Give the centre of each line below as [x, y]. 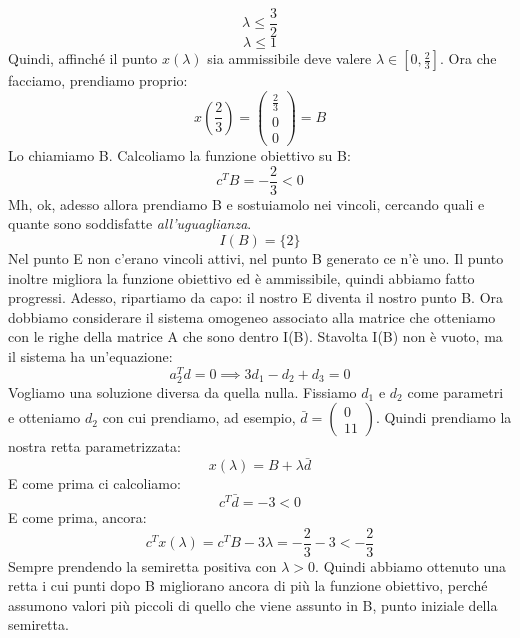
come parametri [455, 391]
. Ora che [468, 58]
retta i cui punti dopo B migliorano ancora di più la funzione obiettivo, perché [248, 585]
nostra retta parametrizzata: [94, 446]
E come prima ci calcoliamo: [94, 483]
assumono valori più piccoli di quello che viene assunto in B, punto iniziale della [253, 604]
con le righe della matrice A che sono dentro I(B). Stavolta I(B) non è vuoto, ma [255, 336]
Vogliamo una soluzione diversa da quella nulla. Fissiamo [182, 391]
